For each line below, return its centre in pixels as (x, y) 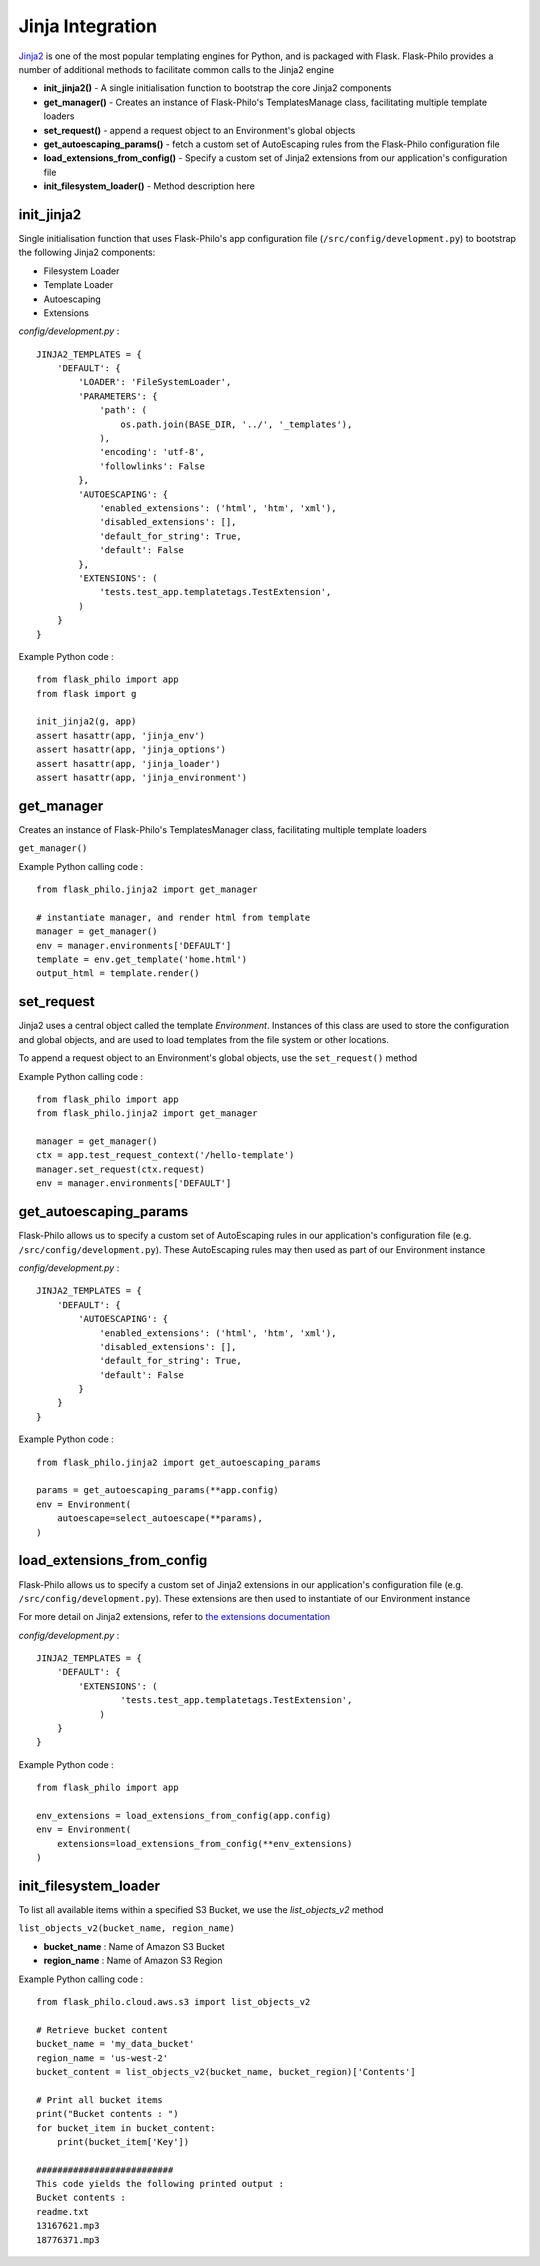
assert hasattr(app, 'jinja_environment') (142, 778)
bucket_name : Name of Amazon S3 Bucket (134, 1946)
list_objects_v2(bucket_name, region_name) (126, 1928)
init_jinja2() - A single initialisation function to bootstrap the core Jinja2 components (217, 88)
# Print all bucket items (100, 2099)
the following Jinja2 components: (87, 252)
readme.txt (63, 2211)
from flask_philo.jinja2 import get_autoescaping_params (179, 1462)
